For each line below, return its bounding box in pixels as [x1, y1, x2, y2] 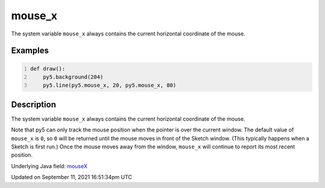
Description [11, 99, 57, 109]
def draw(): [30, 65, 66, 72]
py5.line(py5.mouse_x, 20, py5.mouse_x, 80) [43, 82, 177, 89]
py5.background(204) [43, 73, 104, 80]
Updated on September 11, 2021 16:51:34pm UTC [11, 174, 132, 181]
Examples [11, 46, 49, 56]
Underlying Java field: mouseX [11, 162, 87, 169]
